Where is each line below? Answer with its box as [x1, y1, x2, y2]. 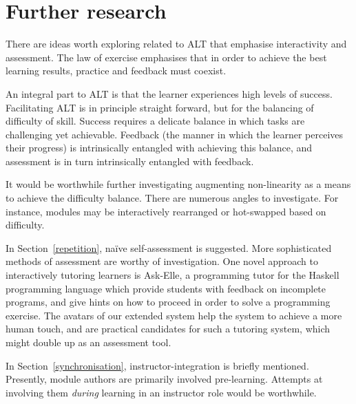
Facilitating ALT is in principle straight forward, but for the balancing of [6, 100, 314, 114]
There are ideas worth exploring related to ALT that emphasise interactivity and [6, 36, 347, 51]
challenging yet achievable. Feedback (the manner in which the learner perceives [6, 127, 344, 141]
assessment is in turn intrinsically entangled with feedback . [6, 153, 254, 168]
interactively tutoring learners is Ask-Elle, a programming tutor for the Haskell [6, 268, 339, 282]
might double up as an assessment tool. [6, 335, 171, 349]
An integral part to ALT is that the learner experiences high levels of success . [6, 86, 333, 100]
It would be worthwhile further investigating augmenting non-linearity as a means [6, 177, 351, 191]
